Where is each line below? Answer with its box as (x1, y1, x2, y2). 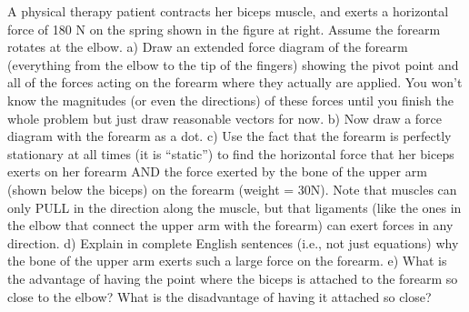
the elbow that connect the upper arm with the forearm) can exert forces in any (7, 216, 454, 235)
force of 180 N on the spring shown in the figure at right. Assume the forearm (7, 19, 441, 38)
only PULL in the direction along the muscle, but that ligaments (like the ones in (7, 197, 462, 216)
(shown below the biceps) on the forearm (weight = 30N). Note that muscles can (7, 179, 457, 198)
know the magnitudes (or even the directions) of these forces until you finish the (7, 90, 454, 109)
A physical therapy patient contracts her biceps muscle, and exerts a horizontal (7, 2, 449, 20)
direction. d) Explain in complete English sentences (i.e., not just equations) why (7, 233, 459, 252)
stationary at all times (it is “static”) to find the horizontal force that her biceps (7, 144, 454, 163)
